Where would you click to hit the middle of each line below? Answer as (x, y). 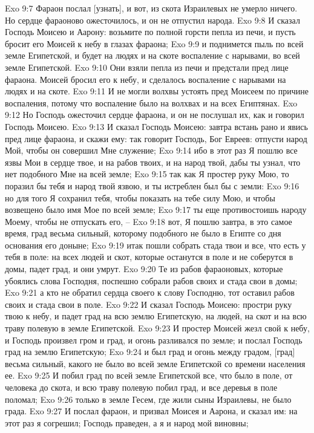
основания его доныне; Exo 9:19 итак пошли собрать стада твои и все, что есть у (155, 245)
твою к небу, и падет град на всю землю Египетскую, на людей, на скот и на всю (156, 316)
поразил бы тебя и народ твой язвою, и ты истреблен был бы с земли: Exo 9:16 (152, 185)
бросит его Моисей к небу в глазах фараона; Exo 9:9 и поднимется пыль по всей (154, 43)
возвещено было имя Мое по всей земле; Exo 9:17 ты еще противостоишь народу (156, 210)
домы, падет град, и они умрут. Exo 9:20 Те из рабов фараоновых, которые (144, 269)
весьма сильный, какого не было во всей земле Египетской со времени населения (155, 363)
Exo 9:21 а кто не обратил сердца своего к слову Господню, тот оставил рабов (150, 292)
